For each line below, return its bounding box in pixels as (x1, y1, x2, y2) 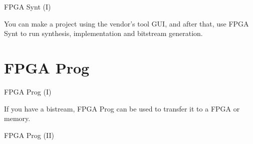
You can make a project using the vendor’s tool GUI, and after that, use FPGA (4, 18, 249, 28)
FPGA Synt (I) (4, 1, 51, 11)
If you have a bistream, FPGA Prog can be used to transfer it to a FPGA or (4, 103, 240, 113)
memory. (4, 113, 31, 123)
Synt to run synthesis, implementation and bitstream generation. (4, 28, 203, 38)
